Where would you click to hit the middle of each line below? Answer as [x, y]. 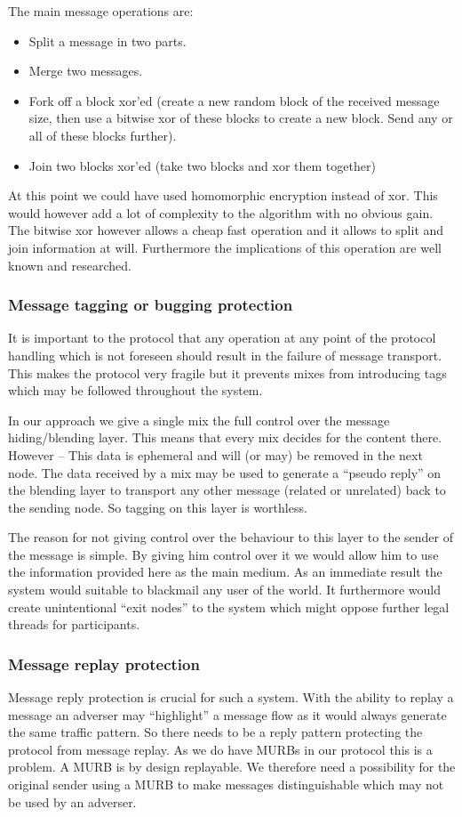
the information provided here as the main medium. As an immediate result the [225, 572]
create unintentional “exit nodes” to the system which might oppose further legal [229, 607]
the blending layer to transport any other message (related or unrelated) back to [227, 490]
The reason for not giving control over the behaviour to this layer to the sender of [231, 537]
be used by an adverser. [72, 801]
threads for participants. [74, 624]
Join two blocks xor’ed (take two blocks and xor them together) [202, 165]
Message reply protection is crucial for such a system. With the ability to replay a [231, 697]
